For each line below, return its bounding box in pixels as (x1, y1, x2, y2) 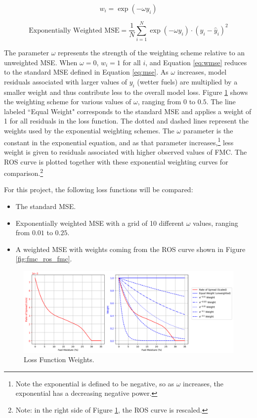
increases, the (183, 378, 223, 388)
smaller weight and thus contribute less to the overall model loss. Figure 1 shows (4, 86, 248, 97)
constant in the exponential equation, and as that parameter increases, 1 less (4, 135, 234, 147)
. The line (206, 96, 236, 107)
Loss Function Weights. (24, 354, 94, 365)
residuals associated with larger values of (4, 76, 127, 86)
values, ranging (193, 217, 238, 228)
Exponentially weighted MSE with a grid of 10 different (15, 217, 184, 228)
